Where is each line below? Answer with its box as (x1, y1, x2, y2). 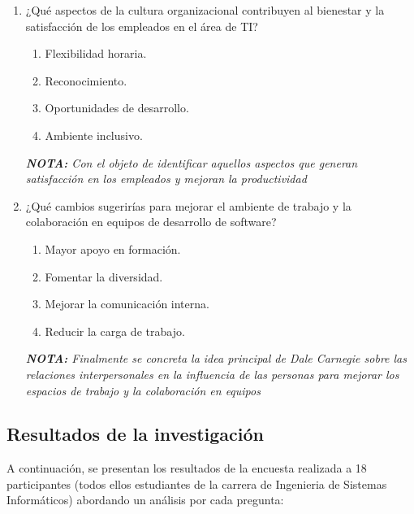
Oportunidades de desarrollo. (45, 99, 189, 116)
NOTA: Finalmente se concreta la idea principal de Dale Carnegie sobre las (25, 350, 407, 367)
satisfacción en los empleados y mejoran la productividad (25, 170, 307, 187)
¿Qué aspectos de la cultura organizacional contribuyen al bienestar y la (25, 2, 385, 18)
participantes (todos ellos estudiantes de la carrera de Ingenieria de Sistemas (6, 475, 387, 492)
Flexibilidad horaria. (45, 45, 147, 62)
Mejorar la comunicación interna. (45, 295, 209, 312)
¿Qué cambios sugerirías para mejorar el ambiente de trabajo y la (25, 197, 351, 214)
